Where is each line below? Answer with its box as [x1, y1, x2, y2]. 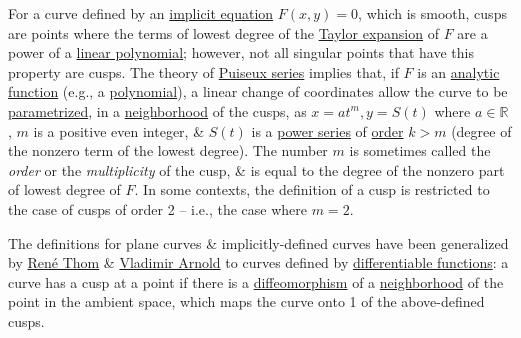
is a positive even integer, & [33, 120, 205, 141]
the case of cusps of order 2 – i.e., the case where [8, 198, 308, 219]
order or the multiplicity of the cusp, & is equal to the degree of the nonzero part [8, 159, 505, 180]
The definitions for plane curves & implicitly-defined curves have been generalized [8, 232, 509, 253]
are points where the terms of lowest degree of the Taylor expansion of [8, 22, 439, 43]
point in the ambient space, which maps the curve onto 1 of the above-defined [8, 291, 485, 312]
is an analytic [417, 61, 500, 82]
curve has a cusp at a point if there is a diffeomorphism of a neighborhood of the [8, 271, 504, 292]
